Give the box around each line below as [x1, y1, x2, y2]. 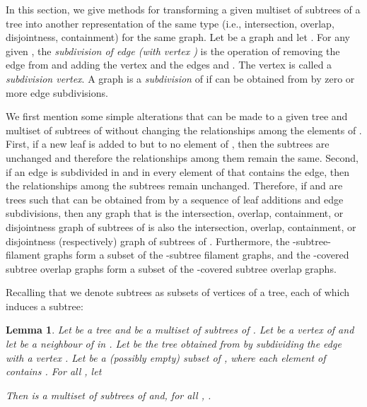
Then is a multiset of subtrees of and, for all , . [6, 387, 211, 402]
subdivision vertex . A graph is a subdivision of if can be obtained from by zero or [6, 71, 355, 85]
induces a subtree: [6, 298, 83, 313]
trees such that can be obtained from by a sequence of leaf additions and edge [6, 191, 344, 206]
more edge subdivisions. [6, 85, 108, 100]
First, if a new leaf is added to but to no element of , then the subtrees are [6, 136, 330, 151]
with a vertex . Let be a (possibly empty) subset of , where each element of [6, 350, 326, 365]
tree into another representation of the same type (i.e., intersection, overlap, [6, 16, 334, 30]
